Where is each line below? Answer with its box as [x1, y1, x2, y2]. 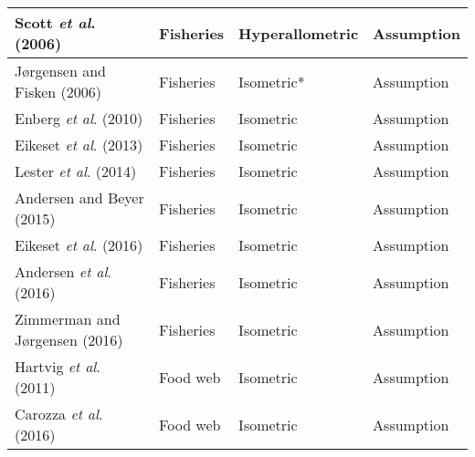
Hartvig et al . [15, 356, 100, 377]
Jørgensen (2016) [15, 329, 123, 350]
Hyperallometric [238, 22, 359, 44]
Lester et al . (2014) [15, 161, 137, 182]
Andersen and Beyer [15, 187, 144, 208]
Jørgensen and [15, 60, 106, 81]
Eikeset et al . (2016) [15, 234, 143, 255]
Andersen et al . [15, 261, 111, 282]
